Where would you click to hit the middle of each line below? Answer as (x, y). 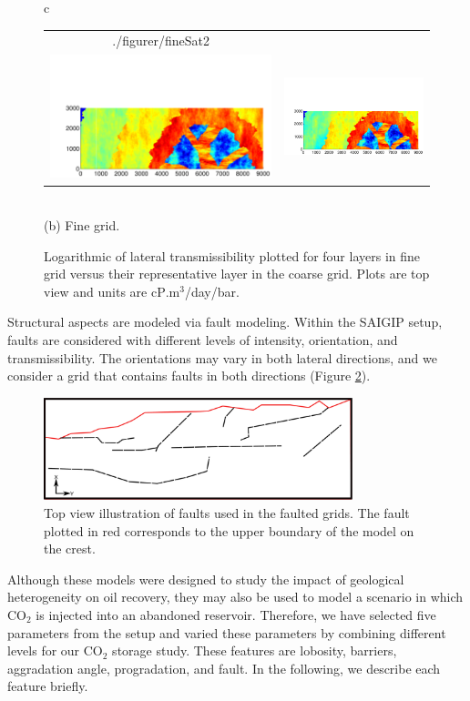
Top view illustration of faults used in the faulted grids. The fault (227, 513)
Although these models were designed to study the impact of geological (206, 579)
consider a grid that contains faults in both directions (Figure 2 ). (189, 376)
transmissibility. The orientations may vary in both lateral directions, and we (222, 357)
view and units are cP (105, 291)
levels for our (44, 650)
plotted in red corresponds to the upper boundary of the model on (229, 530)
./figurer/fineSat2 (161, 41)
